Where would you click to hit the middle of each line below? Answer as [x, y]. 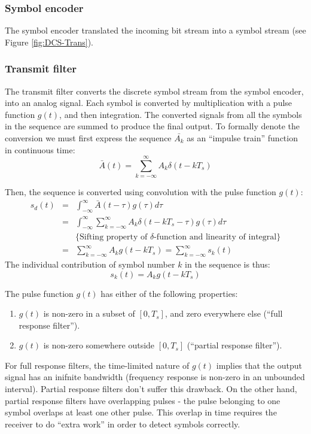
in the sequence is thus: [228, 264]
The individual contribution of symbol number [90, 264]
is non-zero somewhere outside [99, 345]
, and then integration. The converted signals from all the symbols [181, 114]
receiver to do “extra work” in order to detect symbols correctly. [123, 424]
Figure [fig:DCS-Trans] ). [49, 42]
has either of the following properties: [169, 293]
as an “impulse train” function [242, 138]
